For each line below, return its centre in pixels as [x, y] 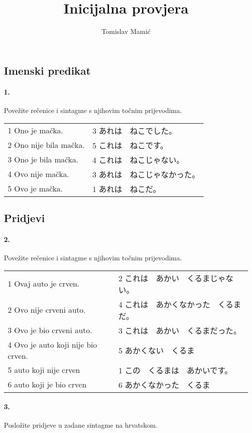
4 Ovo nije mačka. [39, 174]
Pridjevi [24, 217]
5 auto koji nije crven [44, 370]
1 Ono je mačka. [36, 130]
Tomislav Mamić [126, 31]
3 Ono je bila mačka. [43, 159]
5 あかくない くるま [157, 350]
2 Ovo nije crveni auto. [47, 310]
